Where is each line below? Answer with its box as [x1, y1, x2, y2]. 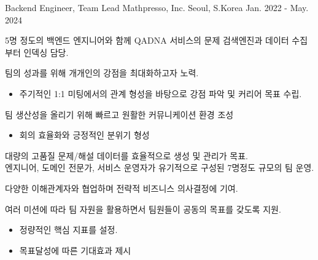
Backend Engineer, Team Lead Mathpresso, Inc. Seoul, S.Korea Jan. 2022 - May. [5, 1, 309, 14]
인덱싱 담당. [23, 45, 69, 58]
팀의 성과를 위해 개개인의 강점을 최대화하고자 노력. [5, 66, 199, 79]
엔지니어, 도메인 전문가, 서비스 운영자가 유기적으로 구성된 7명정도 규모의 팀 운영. [5, 161, 314, 174]
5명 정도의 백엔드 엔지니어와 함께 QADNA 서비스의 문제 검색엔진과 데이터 [5, 34, 289, 47]
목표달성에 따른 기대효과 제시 [19, 243, 131, 256]
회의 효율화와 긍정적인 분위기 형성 [19, 128, 150, 141]
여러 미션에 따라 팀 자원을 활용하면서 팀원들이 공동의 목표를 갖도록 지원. [5, 202, 281, 215]
